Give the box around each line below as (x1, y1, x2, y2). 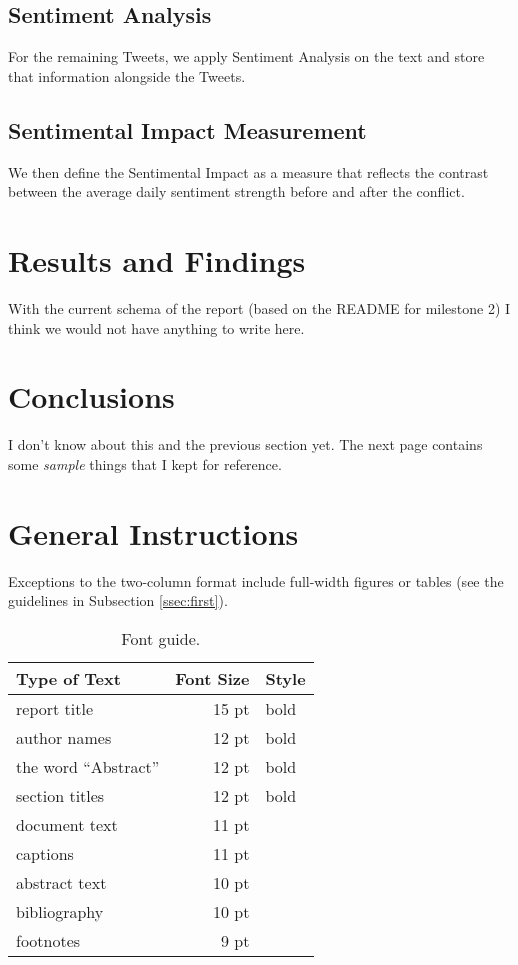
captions (16, 841, 74, 865)
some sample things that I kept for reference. (8, 453, 282, 474)
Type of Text (16, 666, 121, 690)
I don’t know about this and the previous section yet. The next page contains (8, 434, 483, 455)
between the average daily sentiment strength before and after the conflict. (8, 181, 465, 202)
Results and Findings (8, 239, 306, 280)
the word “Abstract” (16, 754, 160, 778)
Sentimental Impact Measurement (8, 114, 367, 145)
